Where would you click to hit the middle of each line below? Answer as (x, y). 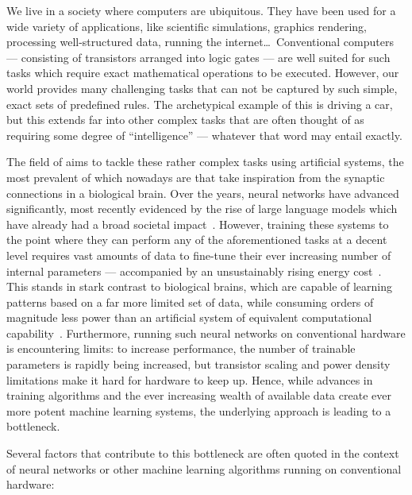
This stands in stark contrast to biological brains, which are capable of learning (200, 286)
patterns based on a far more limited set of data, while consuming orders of (190, 302)
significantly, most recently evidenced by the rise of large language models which (202, 209)
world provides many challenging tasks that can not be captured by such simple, (202, 88)
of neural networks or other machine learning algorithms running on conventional (204, 468)
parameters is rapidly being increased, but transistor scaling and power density (198, 364)
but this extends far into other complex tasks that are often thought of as (185, 120)
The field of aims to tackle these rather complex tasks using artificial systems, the (205, 162)
